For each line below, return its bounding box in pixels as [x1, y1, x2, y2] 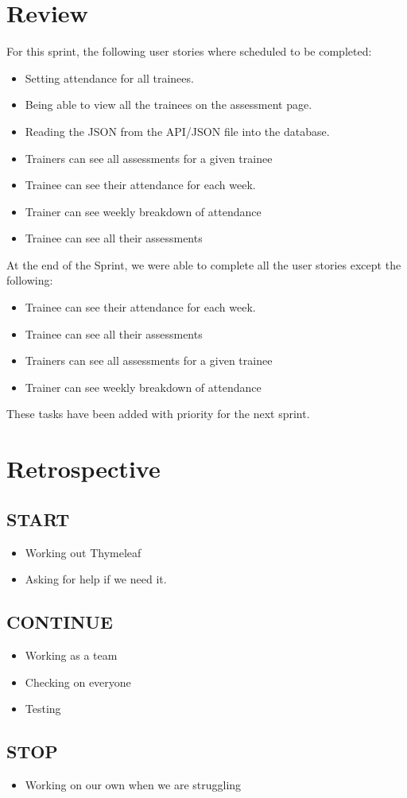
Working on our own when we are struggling [25, 776, 242, 792]
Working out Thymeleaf [25, 544, 141, 560]
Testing [25, 700, 61, 717]
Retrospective [6, 452, 161, 485]
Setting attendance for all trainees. [25, 69, 194, 86]
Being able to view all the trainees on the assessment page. [25, 96, 312, 113]
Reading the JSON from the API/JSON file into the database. [25, 122, 330, 139]
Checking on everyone [25, 673, 131, 690]
